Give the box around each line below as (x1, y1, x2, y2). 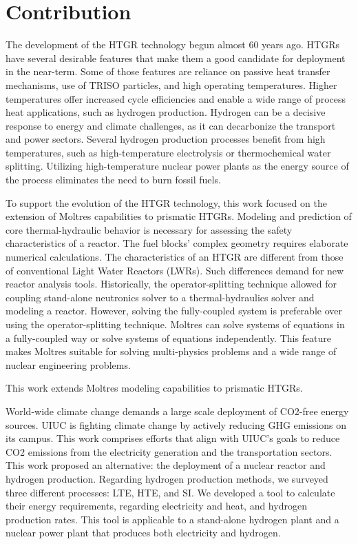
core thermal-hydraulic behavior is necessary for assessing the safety (6, 222, 293, 236)
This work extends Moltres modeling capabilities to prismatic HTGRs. (6, 381, 303, 395)
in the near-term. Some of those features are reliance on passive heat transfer (6, 64, 330, 79)
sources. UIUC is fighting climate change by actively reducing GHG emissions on (6, 417, 346, 432)
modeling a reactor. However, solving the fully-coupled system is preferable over (6, 303, 342, 318)
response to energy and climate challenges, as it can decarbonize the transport (6, 118, 336, 132)
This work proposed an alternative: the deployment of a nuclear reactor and (6, 458, 326, 472)
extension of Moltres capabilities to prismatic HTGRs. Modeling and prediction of (6, 209, 352, 223)
